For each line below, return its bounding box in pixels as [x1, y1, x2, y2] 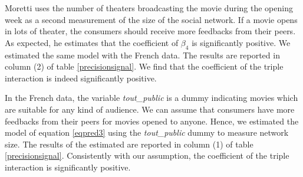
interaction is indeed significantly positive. [5, 71, 157, 84]
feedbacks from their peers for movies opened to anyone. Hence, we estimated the [5, 114, 299, 127]
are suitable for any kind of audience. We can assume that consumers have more [5, 103, 295, 115]
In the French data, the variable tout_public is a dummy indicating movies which [5, 91, 298, 104]
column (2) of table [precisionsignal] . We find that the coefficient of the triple [5, 60, 284, 73]
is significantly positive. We [192, 36, 291, 48]
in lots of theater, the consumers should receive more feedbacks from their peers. [5, 25, 296, 37]
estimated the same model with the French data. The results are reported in [5, 48, 280, 61]
